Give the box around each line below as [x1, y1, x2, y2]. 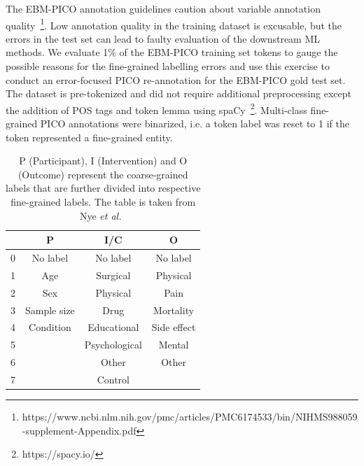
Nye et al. [79, 208, 122, 223]
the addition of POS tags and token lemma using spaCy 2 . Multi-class [6, 100, 307, 117]
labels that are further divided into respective [6, 181, 201, 195]
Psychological [84, 337, 142, 352]
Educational [87, 320, 139, 334]
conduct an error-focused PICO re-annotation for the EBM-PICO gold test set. [6, 72, 346, 87]
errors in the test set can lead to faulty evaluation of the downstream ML [6, 31, 321, 45]
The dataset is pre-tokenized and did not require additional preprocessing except [6, 86, 352, 101]
